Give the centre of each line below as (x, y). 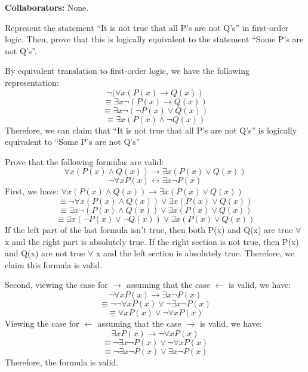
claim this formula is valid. (54, 264)
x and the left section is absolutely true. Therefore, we (195, 253)
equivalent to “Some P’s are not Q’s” (73, 142)
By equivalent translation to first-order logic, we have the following (127, 71)
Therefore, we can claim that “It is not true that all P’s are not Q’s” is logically (151, 130)
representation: (32, 82)
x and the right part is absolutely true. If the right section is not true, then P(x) (152, 241)
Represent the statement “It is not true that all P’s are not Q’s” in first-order (147, 27)
